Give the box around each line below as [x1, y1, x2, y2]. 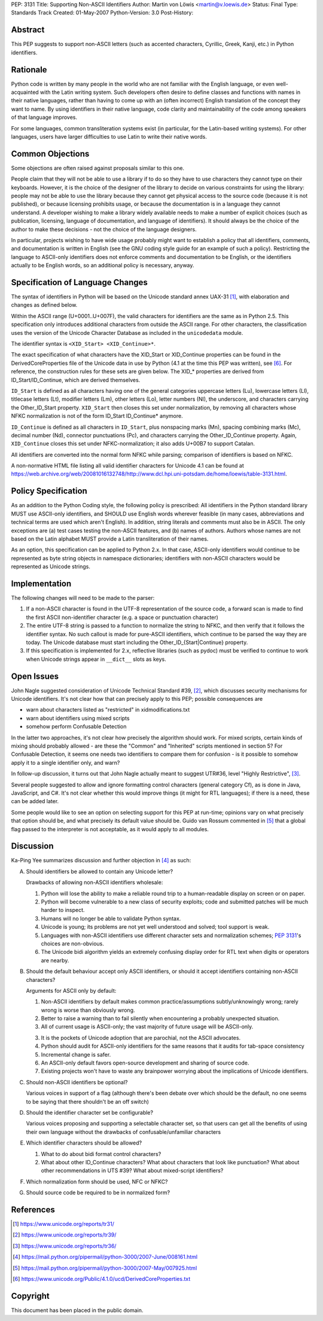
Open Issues [11, 671, 59, 681]
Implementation [11, 578, 72, 588]
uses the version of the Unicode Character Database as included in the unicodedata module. [11, 329, 243, 336]
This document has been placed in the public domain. [11, 1307, 144, 1314]
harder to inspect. [41, 907, 85, 914]
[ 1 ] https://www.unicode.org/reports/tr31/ [13, 1221, 115, 1227]
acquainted [11, 89, 39, 96]
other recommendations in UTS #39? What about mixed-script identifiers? [41, 1167, 224, 1174]
